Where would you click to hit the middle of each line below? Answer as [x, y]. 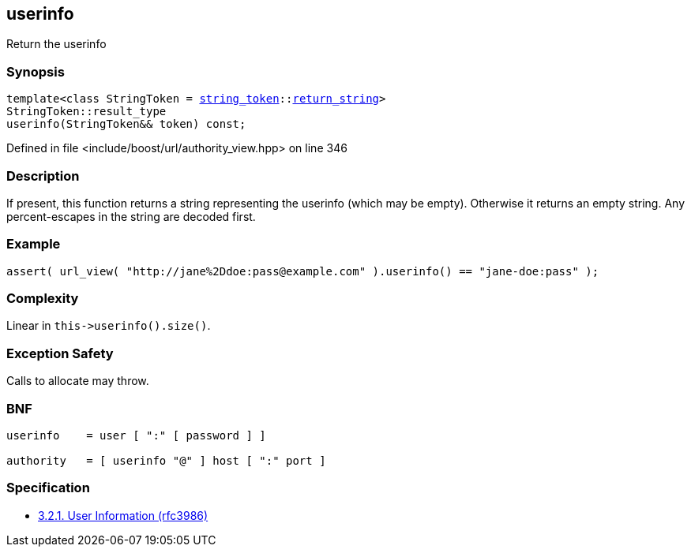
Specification [48, 488]
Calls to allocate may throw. [78, 381]
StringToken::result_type [86, 112]
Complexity [43, 299]
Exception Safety [60, 353]
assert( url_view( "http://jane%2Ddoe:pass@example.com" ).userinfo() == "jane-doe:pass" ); [303, 271]
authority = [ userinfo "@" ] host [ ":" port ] [166, 460]
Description [43, 176]
